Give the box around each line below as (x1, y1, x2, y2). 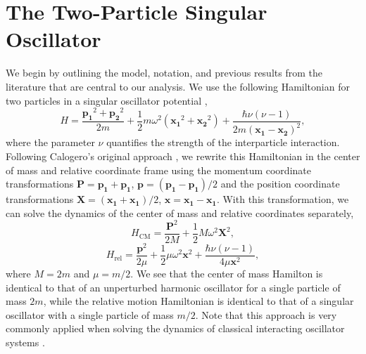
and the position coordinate (220, 176, 340, 191)
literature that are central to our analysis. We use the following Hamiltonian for (6, 79, 350, 93)
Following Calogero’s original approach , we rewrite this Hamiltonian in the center (6, 148, 360, 163)
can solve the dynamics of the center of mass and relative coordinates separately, (6, 205, 354, 220)
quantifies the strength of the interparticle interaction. (106, 135, 340, 150)
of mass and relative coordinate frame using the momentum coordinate (6, 162, 311, 177)
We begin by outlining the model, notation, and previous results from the (6, 65, 322, 80)
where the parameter (6, 135, 95, 150)
